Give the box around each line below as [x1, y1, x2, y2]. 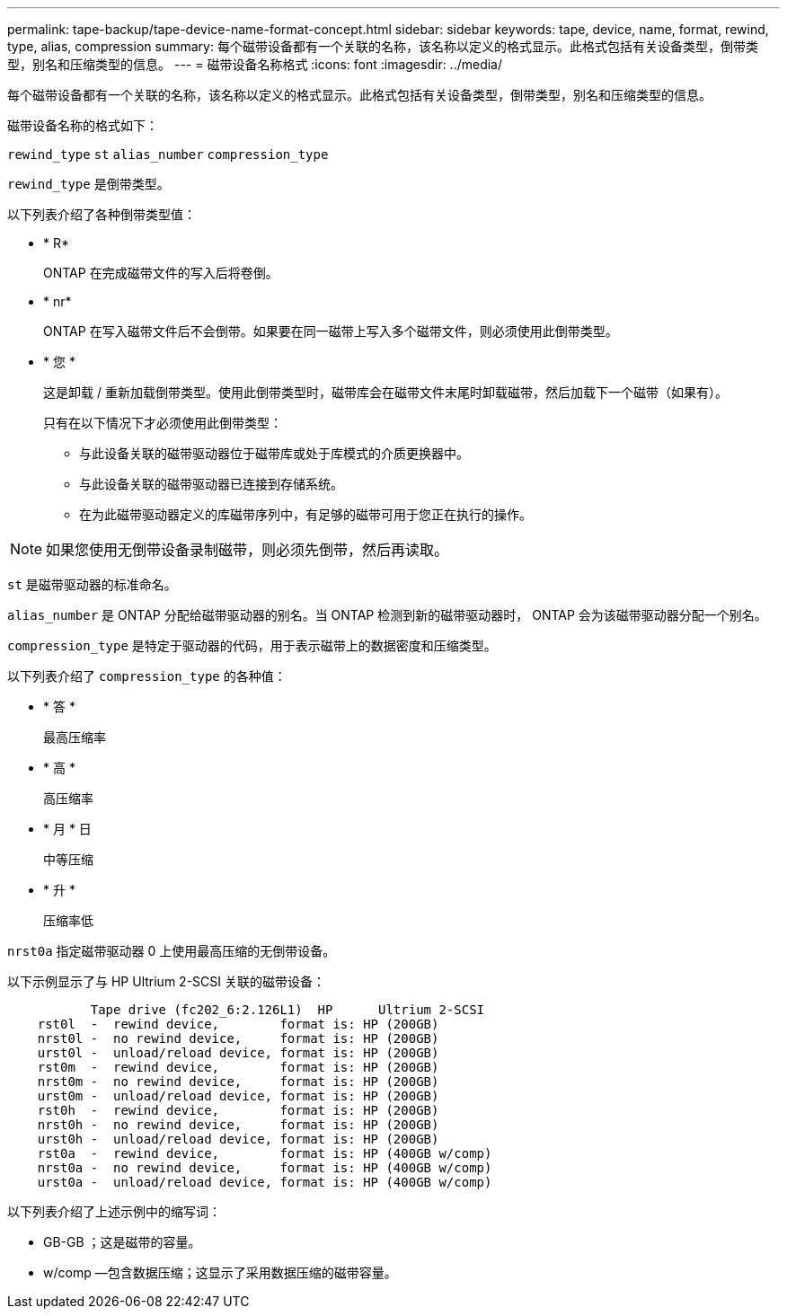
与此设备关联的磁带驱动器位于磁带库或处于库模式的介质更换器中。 [79, 446, 469, 461]
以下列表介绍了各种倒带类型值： [7, 207, 196, 222]
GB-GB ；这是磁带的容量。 [43, 1234, 201, 1250]
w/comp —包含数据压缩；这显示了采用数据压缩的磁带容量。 [43, 1265, 397, 1280]
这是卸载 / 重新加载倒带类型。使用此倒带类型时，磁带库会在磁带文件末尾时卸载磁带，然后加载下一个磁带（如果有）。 [43, 384, 728, 400]
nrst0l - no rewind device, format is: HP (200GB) [37, 1031, 439, 1046]
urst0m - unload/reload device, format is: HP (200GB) [37, 1089, 439, 1103]
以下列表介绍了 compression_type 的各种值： [7, 668, 287, 684]
